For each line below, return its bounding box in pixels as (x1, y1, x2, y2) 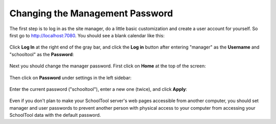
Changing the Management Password (9, 8, 173, 19)
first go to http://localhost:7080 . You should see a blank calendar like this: (9, 32, 165, 38)
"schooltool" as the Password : (9, 51, 74, 57)
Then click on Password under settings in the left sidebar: (9, 75, 132, 81)
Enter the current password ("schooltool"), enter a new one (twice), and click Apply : (9, 86, 188, 92)
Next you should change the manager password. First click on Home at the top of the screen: (9, 63, 206, 69)
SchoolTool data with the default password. (9, 112, 101, 118)
